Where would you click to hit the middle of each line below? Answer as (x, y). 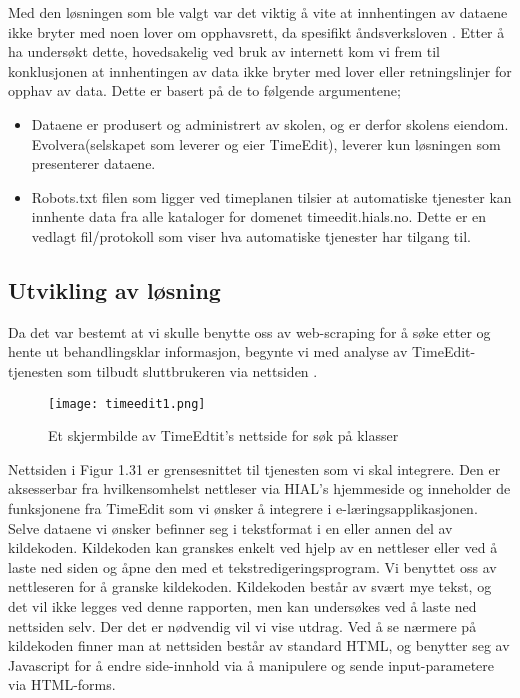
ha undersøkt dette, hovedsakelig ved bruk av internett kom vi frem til (224, 51)
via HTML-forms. (62, 684)
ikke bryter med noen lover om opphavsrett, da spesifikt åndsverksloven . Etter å (256, 31)
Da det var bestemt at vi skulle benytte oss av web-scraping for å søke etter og (249, 331)
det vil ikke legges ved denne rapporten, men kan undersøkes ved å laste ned (242, 605)
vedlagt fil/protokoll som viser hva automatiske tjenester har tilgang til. (251, 235)
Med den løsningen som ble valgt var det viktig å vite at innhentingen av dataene (258, 12)
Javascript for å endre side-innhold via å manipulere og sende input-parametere (251, 664)
